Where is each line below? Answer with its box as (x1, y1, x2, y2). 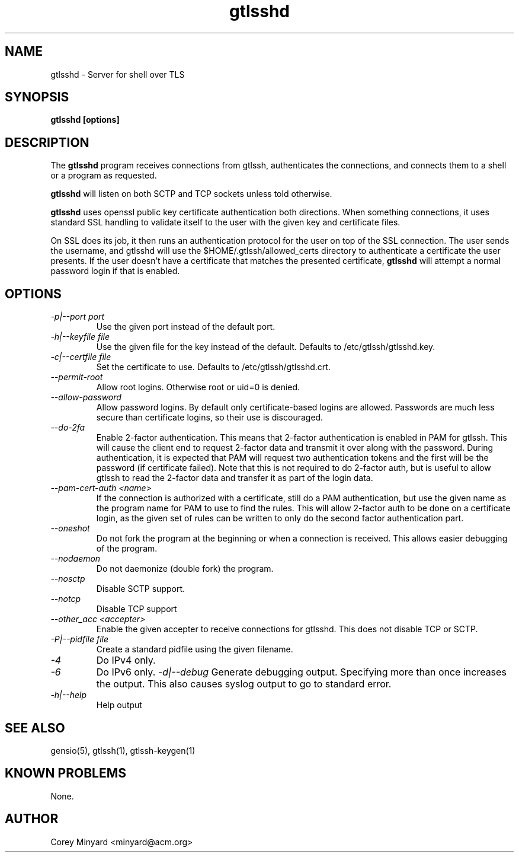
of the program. (96, 543, 158, 554)
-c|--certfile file (50, 352, 111, 362)
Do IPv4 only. (96, 654, 156, 667)
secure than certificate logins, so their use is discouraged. (96, 412, 323, 423)
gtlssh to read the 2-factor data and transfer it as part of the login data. (96, 473, 373, 483)
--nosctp (50, 574, 85, 584)
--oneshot (50, 523, 90, 534)
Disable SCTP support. (96, 584, 185, 594)
